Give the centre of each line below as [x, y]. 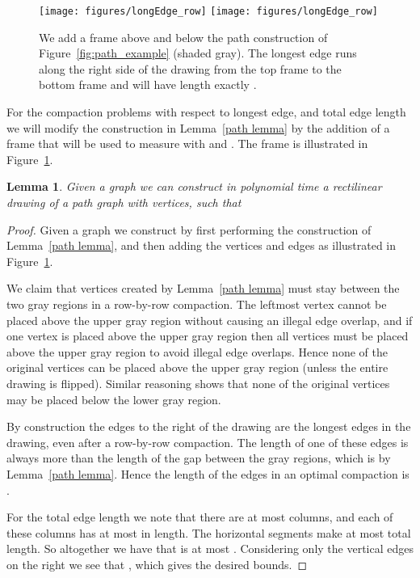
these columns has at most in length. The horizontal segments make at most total [209, 532]
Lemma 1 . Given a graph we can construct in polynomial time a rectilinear [194, 186]
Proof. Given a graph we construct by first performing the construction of [189, 229]
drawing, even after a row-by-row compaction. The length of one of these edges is [208, 442]
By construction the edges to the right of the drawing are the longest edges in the [209, 426]
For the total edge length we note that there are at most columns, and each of [200, 517]
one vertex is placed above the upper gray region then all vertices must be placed [208, 336]
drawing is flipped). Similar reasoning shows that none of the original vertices [198, 383]
